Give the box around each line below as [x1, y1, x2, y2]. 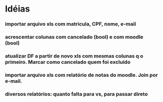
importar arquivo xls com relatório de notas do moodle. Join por [5, 72, 158, 78]
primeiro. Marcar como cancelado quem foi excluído [5, 58, 131, 65]
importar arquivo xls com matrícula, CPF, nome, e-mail [5, 21, 136, 28]
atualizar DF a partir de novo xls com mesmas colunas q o [5, 52, 144, 59]
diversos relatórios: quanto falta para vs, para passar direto [5, 90, 148, 97]
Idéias [5, 3, 30, 15]
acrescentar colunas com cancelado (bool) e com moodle [5, 34, 144, 41]
